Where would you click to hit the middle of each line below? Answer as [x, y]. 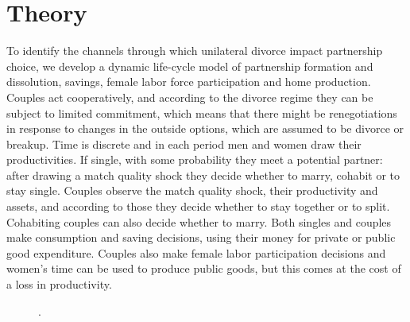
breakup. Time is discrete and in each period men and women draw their [184, 144]
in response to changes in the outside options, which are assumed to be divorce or [205, 128]
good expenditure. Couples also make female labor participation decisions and [196, 252]
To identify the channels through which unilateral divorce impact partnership [195, 50]
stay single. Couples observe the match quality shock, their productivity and [192, 190]
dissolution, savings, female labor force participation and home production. [189, 81]
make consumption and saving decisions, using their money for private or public [201, 237]
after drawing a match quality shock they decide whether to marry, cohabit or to [203, 175]
